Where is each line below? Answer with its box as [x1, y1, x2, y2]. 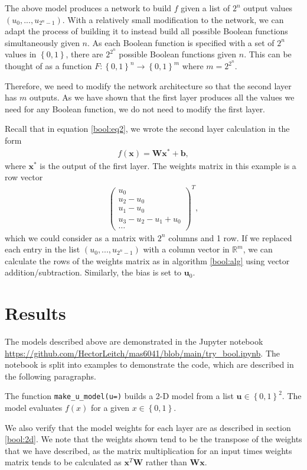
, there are [66, 48, 103, 60]
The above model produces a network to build [5, 2, 172, 14]
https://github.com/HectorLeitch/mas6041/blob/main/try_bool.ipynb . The [5, 346, 280, 359]
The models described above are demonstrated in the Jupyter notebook [5, 335, 263, 348]
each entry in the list [5, 243, 80, 255]
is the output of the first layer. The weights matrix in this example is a [40, 159, 296, 171]
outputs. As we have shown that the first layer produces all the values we [29, 91, 295, 103]
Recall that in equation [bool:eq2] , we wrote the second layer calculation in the [5, 122, 290, 135]
